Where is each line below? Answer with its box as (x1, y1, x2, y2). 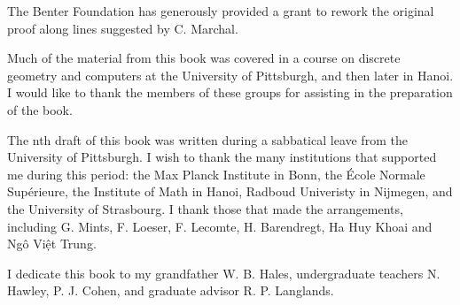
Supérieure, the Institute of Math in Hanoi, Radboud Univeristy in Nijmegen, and (7, 182, 453, 201)
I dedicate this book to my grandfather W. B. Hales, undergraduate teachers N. (7, 263, 441, 282)
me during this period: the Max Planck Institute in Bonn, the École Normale (7, 164, 425, 183)
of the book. (7, 100, 73, 118)
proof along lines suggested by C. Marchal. (7, 19, 238, 37)
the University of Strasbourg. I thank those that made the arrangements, (7, 199, 403, 217)
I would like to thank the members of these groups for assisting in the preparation (7, 83, 453, 102)
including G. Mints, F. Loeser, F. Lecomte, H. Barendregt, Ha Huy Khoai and (7, 217, 433, 235)
